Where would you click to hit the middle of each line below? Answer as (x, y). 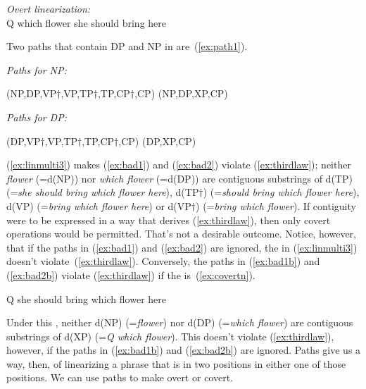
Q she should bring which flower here (86, 298)
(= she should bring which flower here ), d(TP (103, 192)
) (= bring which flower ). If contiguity (276, 205)
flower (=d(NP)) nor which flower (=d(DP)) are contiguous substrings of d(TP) (179, 178)
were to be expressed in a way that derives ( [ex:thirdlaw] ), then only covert (169, 220)
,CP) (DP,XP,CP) (157, 141)
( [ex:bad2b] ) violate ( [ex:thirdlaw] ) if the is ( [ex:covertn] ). (131, 274)
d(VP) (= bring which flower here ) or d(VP (99, 205)
